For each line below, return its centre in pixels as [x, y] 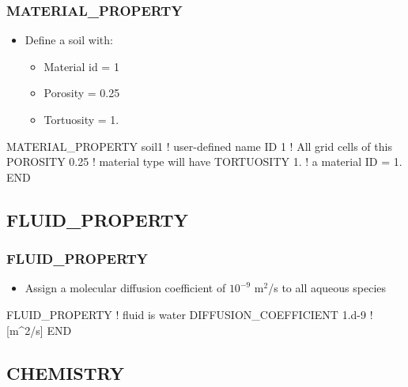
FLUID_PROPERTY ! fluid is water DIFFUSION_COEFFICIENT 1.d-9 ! [190, 314]
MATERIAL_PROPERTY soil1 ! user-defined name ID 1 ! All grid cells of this [199, 146]
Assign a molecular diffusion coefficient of [125, 288]
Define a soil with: [69, 40]
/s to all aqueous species [327, 288]
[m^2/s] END [39, 330]
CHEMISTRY [65, 372]
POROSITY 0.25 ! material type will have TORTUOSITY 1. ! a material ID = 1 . [204, 162]
